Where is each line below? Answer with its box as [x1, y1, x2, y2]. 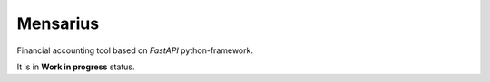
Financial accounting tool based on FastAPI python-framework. [16, 45, 254, 56]
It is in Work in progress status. [16, 61, 135, 72]
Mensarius [16, 14, 100, 33]
